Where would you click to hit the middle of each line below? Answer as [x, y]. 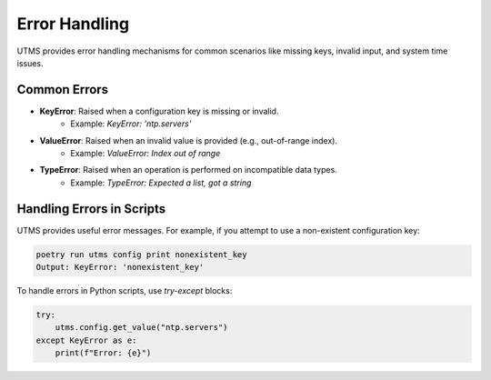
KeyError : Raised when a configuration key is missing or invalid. [159, 111]
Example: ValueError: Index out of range [145, 154]
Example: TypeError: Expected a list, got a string [161, 183]
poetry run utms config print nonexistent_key [141, 254]
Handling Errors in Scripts [91, 209]
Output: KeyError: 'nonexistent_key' [120, 267]
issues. [30, 63]
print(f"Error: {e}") [103, 353]
